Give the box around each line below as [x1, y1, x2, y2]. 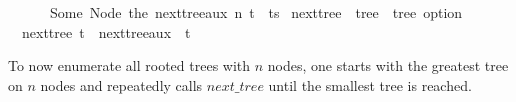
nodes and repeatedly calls [40, 74, 203, 95]
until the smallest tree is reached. [268, 74, 472, 95]
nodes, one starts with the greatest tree [267, 55, 509, 76]
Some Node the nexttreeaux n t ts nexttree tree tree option [49, 2, 463, 22]
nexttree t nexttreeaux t [21, 21, 191, 42]
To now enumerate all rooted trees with [8, 55, 251, 76]
